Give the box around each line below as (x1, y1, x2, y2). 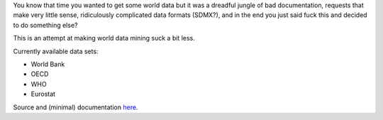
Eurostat (30, 89, 56, 99)
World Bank (30, 60, 65, 68)
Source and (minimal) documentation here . (13, 103, 138, 111)
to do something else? (13, 21, 78, 29)
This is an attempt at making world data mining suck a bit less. (13, 34, 195, 43)
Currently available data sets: (13, 47, 99, 55)
